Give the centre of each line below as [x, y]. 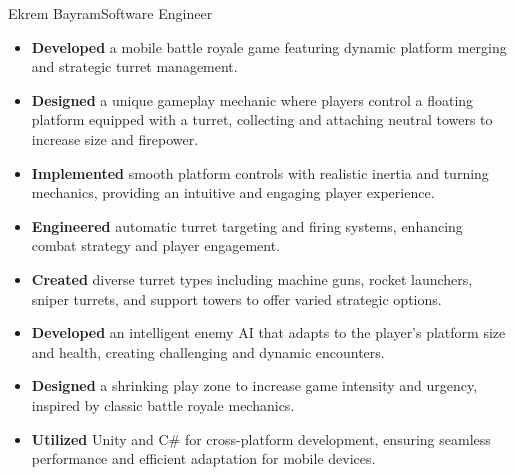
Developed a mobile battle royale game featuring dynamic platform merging [269, 46]
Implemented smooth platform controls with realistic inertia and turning [260, 172]
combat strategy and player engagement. [156, 245]
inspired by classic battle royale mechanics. [163, 404]
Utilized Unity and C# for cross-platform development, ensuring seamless [261, 438]
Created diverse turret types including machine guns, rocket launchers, [252, 278]
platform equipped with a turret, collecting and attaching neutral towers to [262, 119]
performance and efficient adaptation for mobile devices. [203, 458]
